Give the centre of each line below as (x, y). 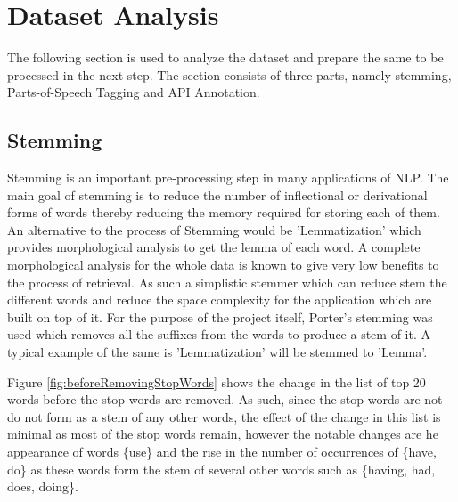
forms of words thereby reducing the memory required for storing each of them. (224, 212)
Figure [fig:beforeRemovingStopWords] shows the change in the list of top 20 (217, 381)
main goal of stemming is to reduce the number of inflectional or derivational (217, 194)
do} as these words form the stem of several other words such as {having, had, (221, 469)
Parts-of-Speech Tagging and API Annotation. (134, 92)
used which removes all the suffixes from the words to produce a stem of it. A (219, 334)
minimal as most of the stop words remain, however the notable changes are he (223, 434)
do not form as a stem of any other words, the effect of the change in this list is (224, 416)
